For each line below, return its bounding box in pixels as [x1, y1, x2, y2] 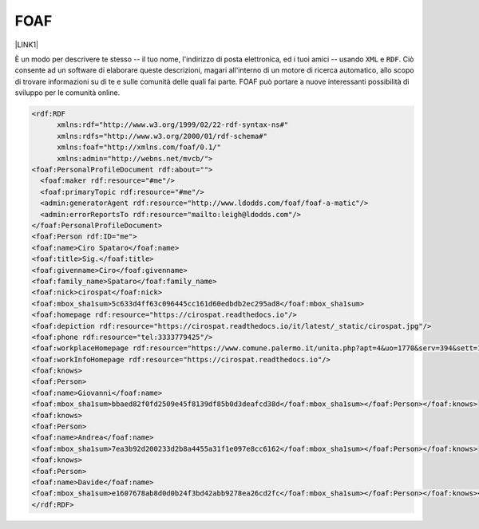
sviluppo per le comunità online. [14, 88, 121, 97]
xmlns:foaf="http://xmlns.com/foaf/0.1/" [57, 143, 221, 152]
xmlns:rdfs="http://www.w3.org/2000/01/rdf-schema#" [57, 132, 267, 140]
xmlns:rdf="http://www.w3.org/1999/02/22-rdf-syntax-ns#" [57, 120, 289, 129]
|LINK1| [14, 40, 39, 49]
